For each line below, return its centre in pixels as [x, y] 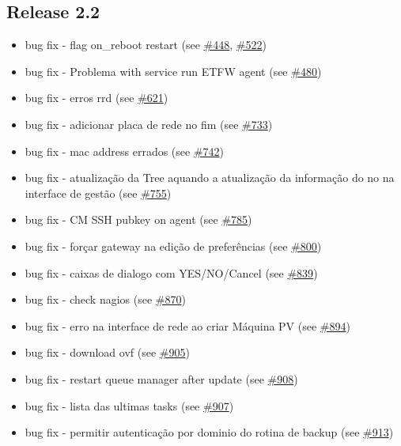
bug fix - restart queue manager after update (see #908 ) [161, 378]
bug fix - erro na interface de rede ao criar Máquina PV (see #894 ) [187, 325]
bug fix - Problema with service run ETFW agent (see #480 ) [173, 71]
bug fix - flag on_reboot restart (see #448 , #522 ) [146, 45]
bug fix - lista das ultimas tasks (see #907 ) [129, 405]
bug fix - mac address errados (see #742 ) [125, 151]
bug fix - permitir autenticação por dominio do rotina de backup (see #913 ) [209, 432]
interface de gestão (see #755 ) [98, 193]
